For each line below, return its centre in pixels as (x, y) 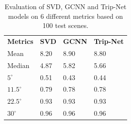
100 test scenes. (65, 25)
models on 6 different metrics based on (65, 16)
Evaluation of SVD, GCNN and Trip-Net (65, 6)
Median (18, 65)
